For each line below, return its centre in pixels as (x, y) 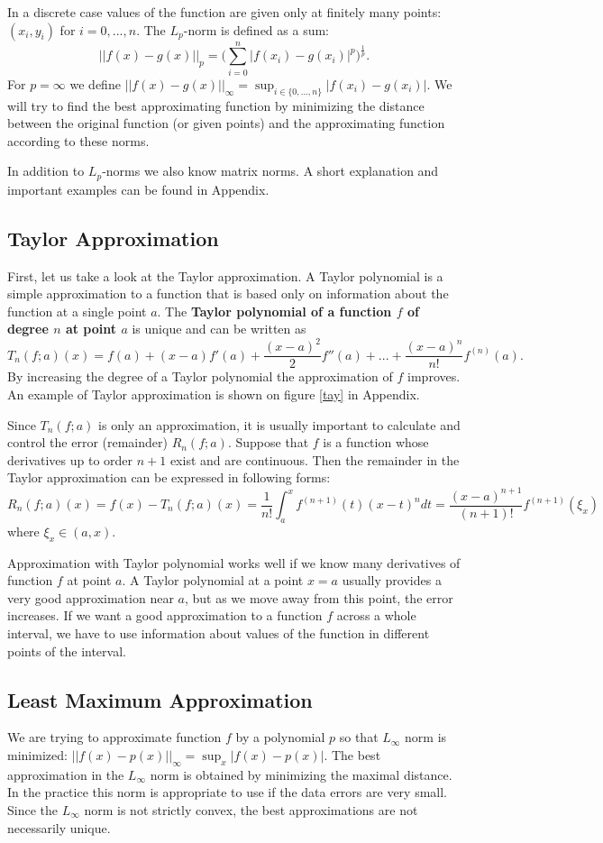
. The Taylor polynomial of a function (274, 311)
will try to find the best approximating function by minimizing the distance (216, 105)
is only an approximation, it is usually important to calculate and (279, 424)
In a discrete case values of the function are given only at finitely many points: (224, 12)
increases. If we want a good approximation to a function (165, 615)
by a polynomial (280, 737)
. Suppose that (268, 442)
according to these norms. (78, 140)
